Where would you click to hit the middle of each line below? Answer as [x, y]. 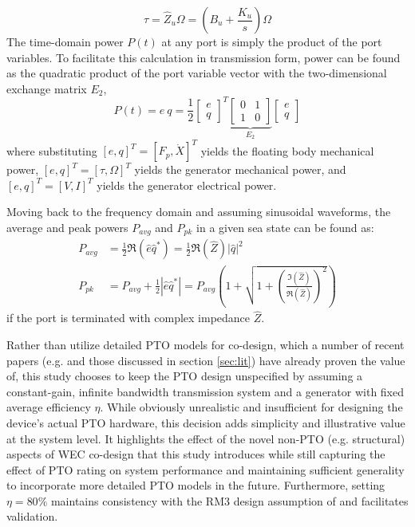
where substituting [52, 150]
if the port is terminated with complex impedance [128, 318]
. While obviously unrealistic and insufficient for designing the [251, 407]
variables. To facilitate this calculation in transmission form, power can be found [204, 57]
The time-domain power [65, 41]
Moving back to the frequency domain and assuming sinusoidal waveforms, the [199, 212]
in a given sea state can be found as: [285, 227]
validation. [32, 516]
